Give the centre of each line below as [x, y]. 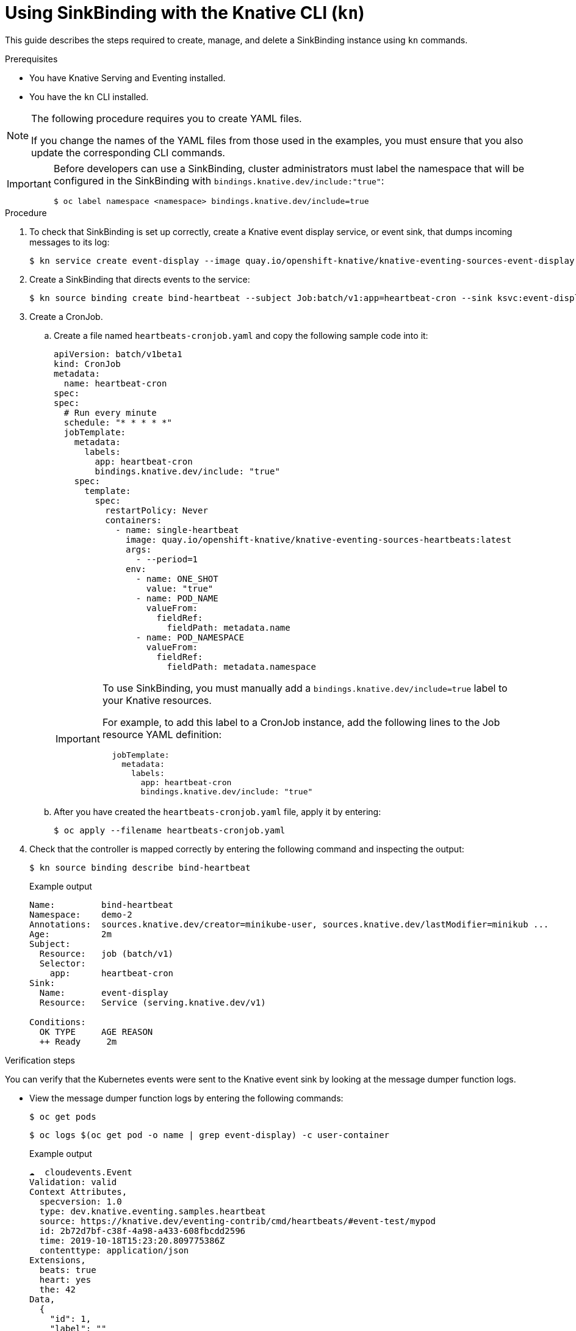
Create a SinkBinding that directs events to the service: [140, 279]
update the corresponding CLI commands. [128, 152]
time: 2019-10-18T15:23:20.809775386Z [132, 1240]
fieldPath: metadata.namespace [241, 666]
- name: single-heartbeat [177, 530]
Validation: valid [73, 1182]
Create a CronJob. [66, 316]
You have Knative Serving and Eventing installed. [128, 78]
